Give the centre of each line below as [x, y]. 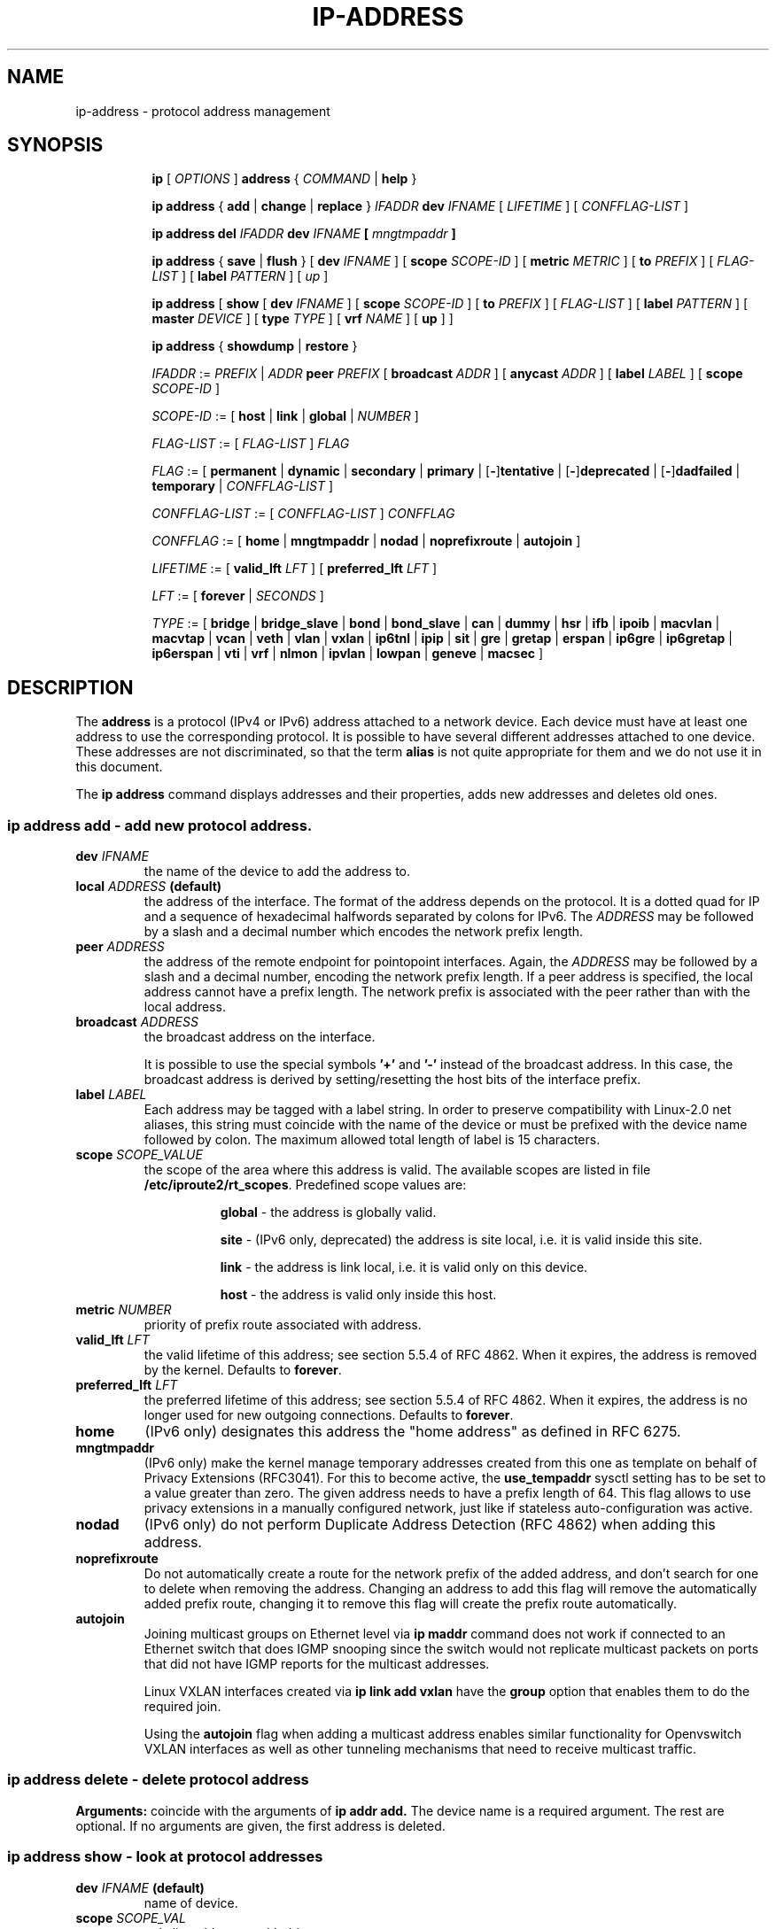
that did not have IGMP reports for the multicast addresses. [317, 1664]
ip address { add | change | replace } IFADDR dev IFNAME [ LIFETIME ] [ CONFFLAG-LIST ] [420, 206]
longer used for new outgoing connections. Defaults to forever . [329, 1415]
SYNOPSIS [55, 145]
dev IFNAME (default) [140, 1887]
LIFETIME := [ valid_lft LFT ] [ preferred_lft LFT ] [295, 569]
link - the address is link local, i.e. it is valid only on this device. [404, 1267]
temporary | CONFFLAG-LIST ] [243, 486]
